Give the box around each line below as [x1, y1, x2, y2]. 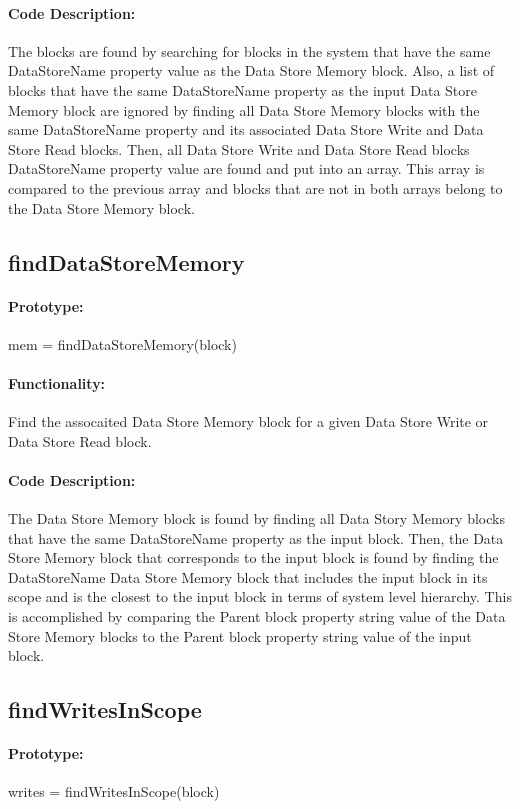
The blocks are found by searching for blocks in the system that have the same [8, 40, 491, 61]
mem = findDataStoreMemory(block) [8, 333, 237, 354]
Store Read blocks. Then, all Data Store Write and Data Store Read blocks [8, 138, 470, 159]
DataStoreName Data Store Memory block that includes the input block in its [8, 566, 488, 587]
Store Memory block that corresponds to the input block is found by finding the [8, 547, 499, 568]
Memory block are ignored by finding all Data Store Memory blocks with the [8, 99, 480, 120]
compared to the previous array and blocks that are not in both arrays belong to [8, 177, 503, 198]
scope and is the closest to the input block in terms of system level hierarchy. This [8, 586, 512, 607]
